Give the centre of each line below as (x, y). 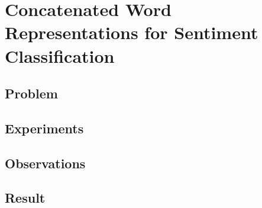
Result (25, 198)
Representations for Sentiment (132, 32)
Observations (45, 163)
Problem (31, 93)
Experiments (44, 128)
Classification (60, 55)
